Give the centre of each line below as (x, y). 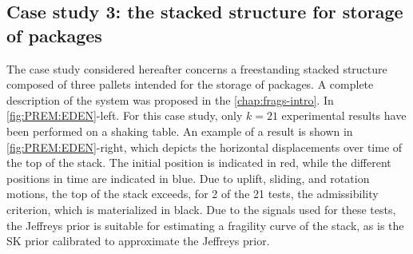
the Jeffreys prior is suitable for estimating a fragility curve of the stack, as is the (205, 225)
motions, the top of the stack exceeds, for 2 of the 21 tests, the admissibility (193, 194)
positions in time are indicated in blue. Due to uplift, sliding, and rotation (188, 178)
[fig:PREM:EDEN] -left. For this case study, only (125, 115)
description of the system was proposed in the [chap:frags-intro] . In (170, 99)
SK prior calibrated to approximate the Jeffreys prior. (138, 241)
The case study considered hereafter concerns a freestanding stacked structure (197, 68)
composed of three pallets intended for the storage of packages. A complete (190, 84)
